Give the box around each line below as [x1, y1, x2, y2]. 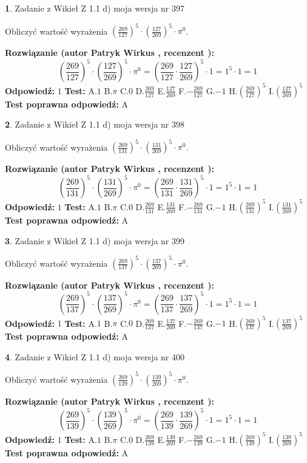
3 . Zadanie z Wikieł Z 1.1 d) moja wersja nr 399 [5, 234, 185, 247]
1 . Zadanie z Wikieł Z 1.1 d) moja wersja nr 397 [5, 2, 185, 14]
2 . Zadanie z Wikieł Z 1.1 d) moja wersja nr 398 [5, 118, 185, 131]
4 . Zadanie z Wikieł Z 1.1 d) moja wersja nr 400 [5, 350, 185, 363]
